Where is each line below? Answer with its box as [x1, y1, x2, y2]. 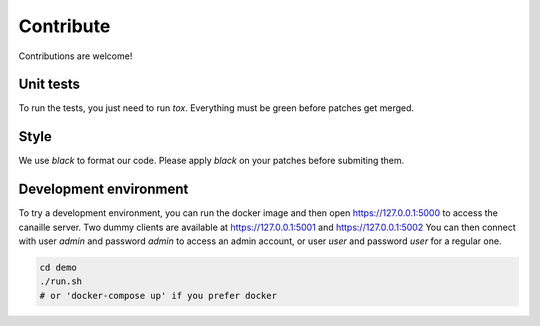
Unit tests [18, 76, 80, 93]
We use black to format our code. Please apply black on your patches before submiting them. [18, 155, 405, 167]
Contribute [18, 15, 111, 37]
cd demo [39, 262, 77, 274]
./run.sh [39, 276, 83, 287]
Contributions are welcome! [18, 50, 133, 62]
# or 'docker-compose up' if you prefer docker [39, 290, 277, 301]
